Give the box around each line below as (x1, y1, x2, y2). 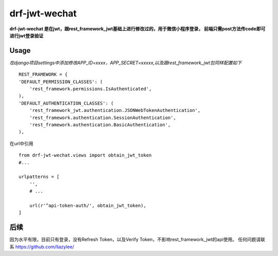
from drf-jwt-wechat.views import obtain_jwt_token (19, 152, 152, 159)
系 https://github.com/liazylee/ (9, 244, 74, 250)
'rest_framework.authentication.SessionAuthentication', (29, 114, 176, 121)
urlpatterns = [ (19, 174, 60, 180)
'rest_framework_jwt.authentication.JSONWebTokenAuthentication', (29, 108, 201, 113)
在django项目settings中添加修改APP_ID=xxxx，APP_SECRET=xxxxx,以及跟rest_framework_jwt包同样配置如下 (9, 60, 242, 66)
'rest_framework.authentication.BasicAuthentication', (29, 122, 171, 128)
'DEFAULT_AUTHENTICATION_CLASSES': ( (19, 100, 114, 106)
